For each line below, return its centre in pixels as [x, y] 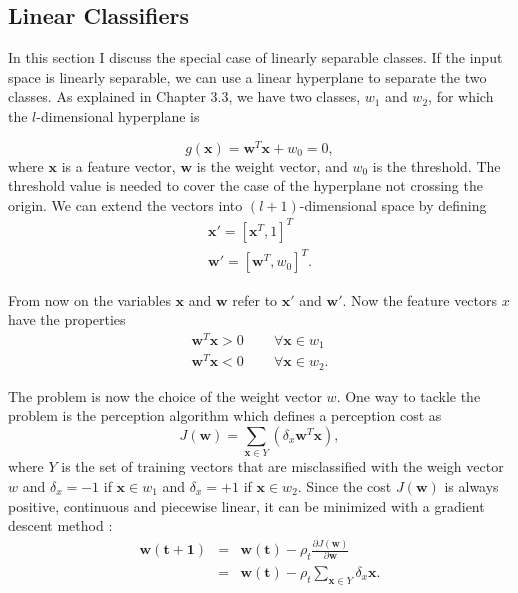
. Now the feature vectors [420, 299]
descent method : [60, 525]
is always [471, 485]
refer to [255, 299]
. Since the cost [344, 485]
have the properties [67, 319]
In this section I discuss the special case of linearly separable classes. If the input [255, 57]
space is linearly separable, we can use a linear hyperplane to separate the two [247, 76]
